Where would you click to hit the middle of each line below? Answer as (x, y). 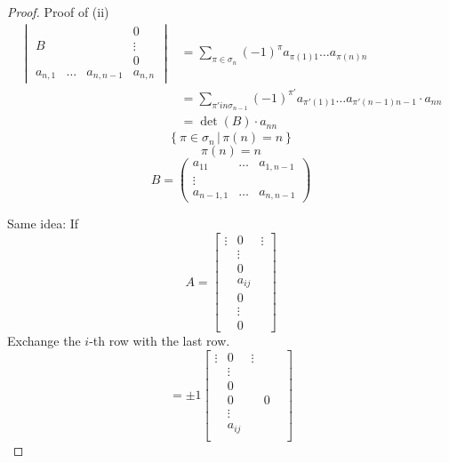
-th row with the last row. (160, 341)
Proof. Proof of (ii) (58, 12)
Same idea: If (43, 224)
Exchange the (44, 341)
